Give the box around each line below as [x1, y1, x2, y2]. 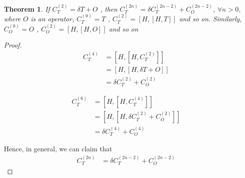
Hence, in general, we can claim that [4, 144, 113, 154]
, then [100, 3, 117, 14]
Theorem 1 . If [4, 3, 50, 14]
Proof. [4, 40, 22, 50]
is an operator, [31, 14, 74, 24]
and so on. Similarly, [179, 14, 242, 24]
